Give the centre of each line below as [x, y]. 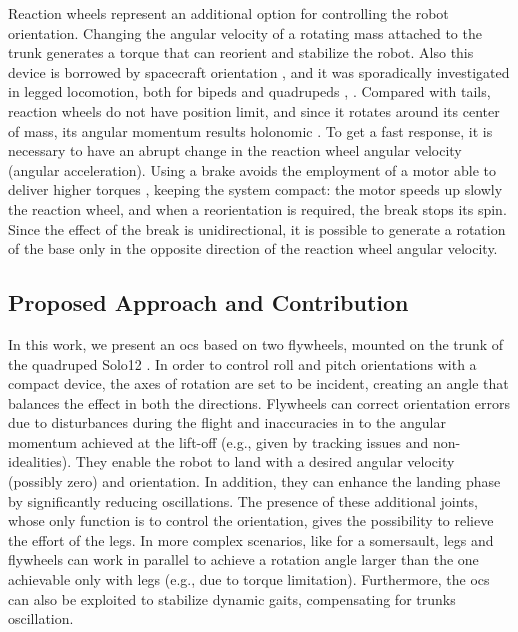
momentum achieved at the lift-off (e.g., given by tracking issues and [218, 441]
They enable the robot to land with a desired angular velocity [265, 461]
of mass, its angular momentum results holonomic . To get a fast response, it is [250, 130]
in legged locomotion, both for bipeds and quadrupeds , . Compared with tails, [249, 91]
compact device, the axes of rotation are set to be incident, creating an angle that [258, 383]
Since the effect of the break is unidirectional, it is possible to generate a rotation [257, 228]
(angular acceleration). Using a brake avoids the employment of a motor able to [252, 169]
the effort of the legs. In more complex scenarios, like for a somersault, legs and [251, 539]
